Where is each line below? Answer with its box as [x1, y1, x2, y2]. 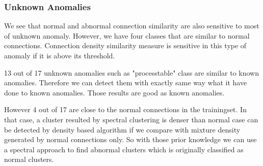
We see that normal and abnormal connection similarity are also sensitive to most [4, 20, 259, 31]
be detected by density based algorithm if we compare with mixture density [4, 124, 241, 135]
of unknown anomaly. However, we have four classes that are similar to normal [4, 30, 250, 41]
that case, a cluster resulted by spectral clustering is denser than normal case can [4, 114, 258, 124]
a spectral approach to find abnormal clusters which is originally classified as [4, 144, 244, 154]
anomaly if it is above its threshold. [4, 50, 115, 60]
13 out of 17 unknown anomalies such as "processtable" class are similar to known [4, 67, 259, 78]
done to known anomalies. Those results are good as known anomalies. [4, 87, 225, 97]
